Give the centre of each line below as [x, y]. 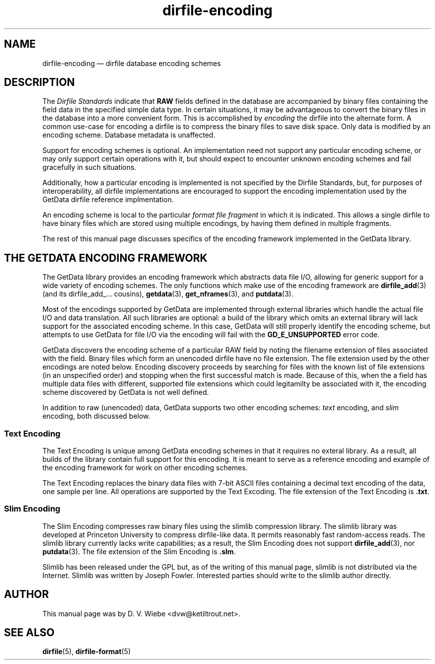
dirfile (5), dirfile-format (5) [87, 652]
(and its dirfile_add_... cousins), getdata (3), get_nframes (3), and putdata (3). [168, 294]
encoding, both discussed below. [96, 416]
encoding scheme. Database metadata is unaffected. [129, 135]
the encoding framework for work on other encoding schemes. [145, 468]
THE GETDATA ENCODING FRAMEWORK [106, 258]
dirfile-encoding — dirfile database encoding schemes [132, 63]
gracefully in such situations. [89, 167]
